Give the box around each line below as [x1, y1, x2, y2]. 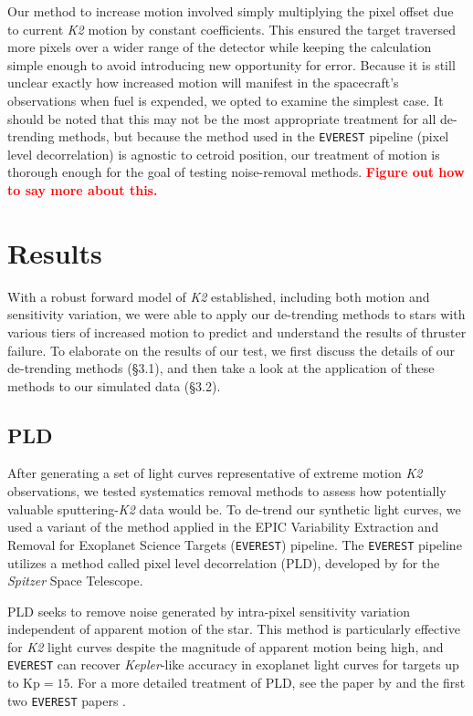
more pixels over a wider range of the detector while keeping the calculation [7, 37, 432, 57]
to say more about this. [7, 181, 158, 199]
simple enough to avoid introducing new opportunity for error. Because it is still [7, 55, 456, 74]
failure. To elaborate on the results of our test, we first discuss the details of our [7, 340, 456, 359]
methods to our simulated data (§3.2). [7, 376, 221, 395]
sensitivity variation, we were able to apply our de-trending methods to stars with [7, 305, 466, 324]
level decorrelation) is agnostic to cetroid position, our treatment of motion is [7, 144, 440, 163]
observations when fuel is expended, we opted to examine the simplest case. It [7, 90, 444, 109]
